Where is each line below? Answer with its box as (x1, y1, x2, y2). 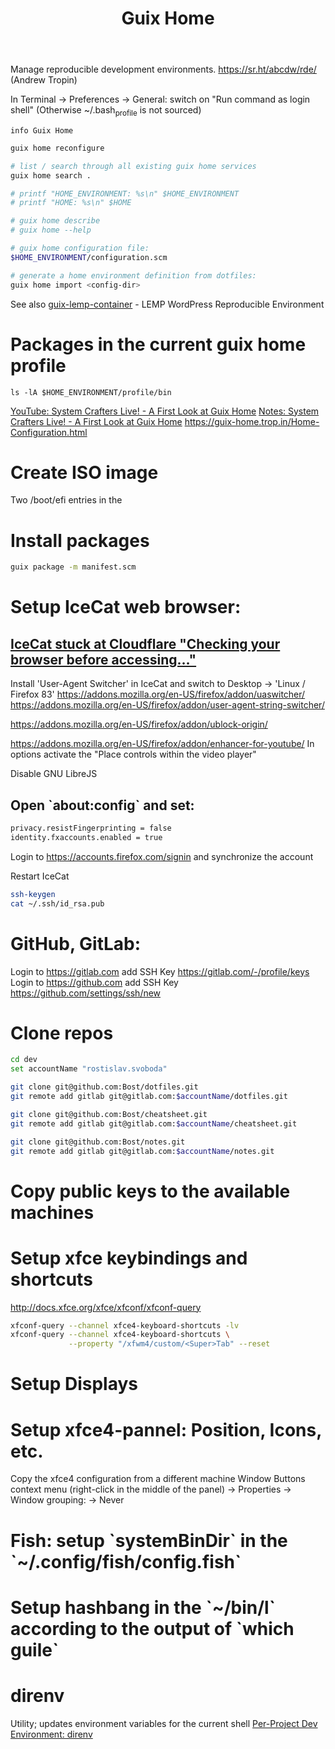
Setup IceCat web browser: (10, 596, 242, 619)
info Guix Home (10, 125, 74, 136)
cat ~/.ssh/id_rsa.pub (10, 898, 105, 909)
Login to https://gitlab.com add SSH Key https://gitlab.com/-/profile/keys (10, 965, 310, 977)
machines (10, 1201, 95, 1224)
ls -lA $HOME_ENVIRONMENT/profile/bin (10, 387, 172, 397)
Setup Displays (10, 1373, 139, 1396)
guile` (10, 1638, 60, 1661)
